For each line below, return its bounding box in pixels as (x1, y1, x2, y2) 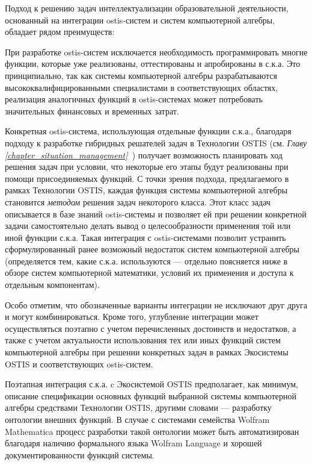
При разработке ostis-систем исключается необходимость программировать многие (5, 45, 308, 58)
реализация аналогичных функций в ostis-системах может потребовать (5, 93, 263, 105)
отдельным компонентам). (5, 278, 100, 291)
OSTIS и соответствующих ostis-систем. (5, 357, 153, 370)
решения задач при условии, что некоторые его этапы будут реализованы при (5, 160, 289, 173)
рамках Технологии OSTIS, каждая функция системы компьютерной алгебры (5, 184, 288, 196)
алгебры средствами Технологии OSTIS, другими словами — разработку (5, 401, 272, 414)
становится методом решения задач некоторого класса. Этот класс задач (5, 195, 271, 208)
